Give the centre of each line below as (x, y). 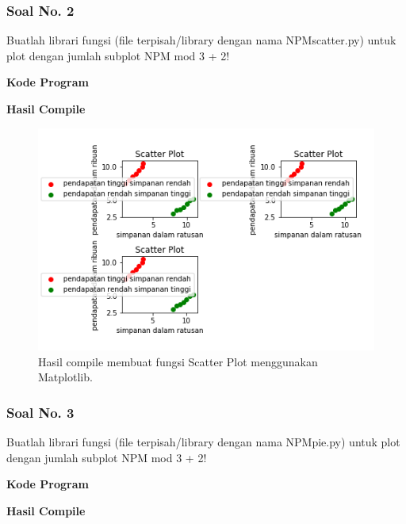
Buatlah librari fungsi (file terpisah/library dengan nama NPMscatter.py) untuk (201, 40)
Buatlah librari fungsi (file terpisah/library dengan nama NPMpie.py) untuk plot (203, 441)
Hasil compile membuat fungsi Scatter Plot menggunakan (178, 361)
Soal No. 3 (40, 412)
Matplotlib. (65, 377)
